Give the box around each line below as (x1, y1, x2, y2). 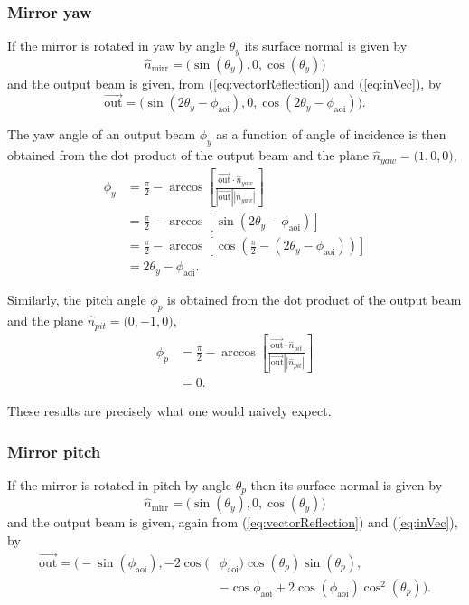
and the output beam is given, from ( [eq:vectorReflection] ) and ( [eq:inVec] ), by (7, 73, 442, 92)
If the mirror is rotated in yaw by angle (7, 36, 225, 55)
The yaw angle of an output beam (7, 125, 196, 144)
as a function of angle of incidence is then (216, 125, 446, 144)
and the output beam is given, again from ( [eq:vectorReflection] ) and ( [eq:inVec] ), (7, 513, 458, 532)
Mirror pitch (7, 440, 101, 462)
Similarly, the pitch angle (7, 290, 146, 309)
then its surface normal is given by (250, 476, 443, 495)
